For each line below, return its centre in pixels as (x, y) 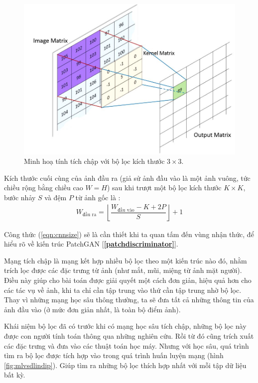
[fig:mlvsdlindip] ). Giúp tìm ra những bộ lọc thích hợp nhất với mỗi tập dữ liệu (125, 365)
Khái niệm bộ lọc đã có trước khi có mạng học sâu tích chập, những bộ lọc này (125, 326)
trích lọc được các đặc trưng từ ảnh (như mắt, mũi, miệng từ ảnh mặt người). (123, 270)
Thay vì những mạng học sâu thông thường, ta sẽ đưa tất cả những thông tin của (129, 300)
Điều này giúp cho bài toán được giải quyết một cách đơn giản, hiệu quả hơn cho (128, 280)
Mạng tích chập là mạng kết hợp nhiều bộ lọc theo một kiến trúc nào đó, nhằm (126, 260)
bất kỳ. (15, 375)
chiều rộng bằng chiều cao (44, 188)
